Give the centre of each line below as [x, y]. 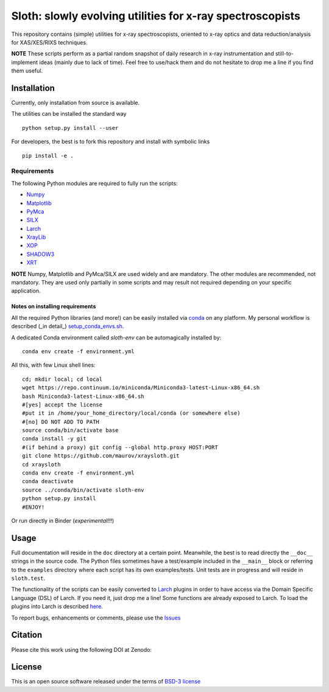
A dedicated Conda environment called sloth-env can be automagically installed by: [116, 337]
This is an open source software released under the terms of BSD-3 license [106, 682]
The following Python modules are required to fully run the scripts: [94, 183]
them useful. [27, 71]
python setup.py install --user [70, 128]
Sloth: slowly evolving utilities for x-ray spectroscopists [156, 16]
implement [25, 62]
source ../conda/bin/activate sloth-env [83, 490]
